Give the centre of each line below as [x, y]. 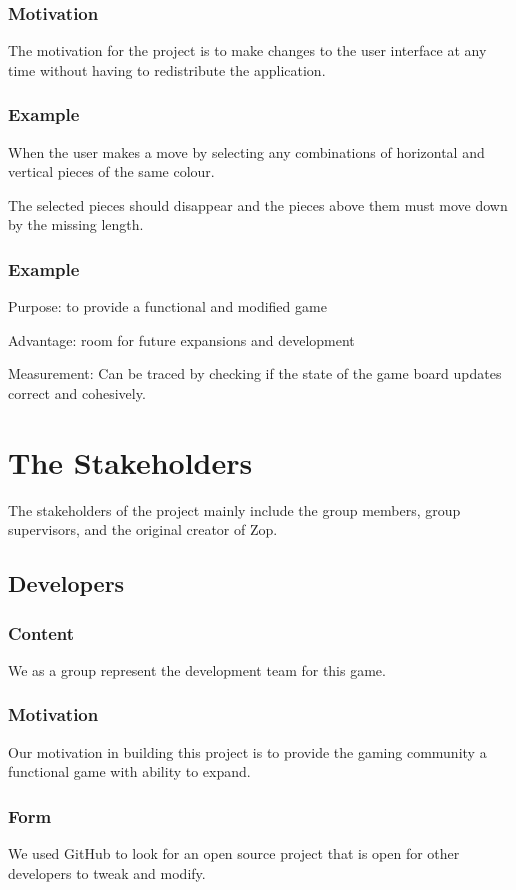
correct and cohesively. [77, 393]
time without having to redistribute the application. [167, 69]
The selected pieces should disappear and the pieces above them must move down [258, 204]
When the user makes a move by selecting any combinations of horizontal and [246, 151]
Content [41, 632]
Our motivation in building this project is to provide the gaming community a [247, 751]
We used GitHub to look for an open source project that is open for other [234, 853]
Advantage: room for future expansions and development [181, 339]
